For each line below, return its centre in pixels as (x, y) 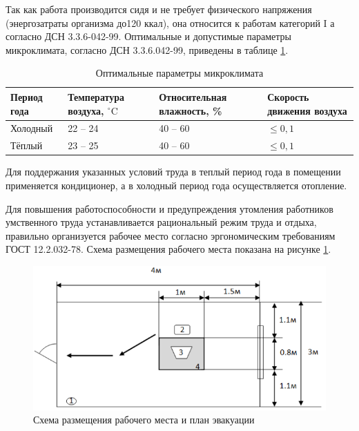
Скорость (288, 96)
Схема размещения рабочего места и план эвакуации (144, 420)
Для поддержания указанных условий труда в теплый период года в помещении (173, 172)
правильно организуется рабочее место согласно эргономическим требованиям (171, 235)
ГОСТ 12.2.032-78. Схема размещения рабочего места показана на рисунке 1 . (168, 249)
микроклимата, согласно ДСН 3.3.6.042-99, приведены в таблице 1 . (147, 49)
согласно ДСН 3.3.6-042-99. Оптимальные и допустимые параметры (149, 36)
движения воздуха (307, 110)
